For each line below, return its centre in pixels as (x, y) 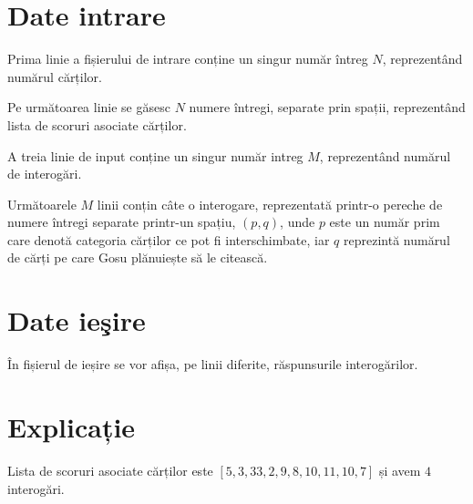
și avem (400, 470)
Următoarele (42, 204)
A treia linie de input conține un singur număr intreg (155, 155)
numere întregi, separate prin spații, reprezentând (327, 107)
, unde (298, 222)
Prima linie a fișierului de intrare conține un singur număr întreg (188, 59)
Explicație (72, 426)
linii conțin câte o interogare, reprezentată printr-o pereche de (270, 204)
